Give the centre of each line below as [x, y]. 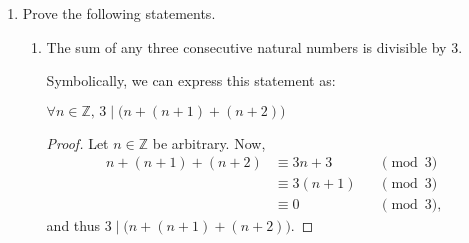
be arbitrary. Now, [209, 142]
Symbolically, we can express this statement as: [191, 80]
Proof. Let [77, 142]
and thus [73, 225]
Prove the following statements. [119, 13]
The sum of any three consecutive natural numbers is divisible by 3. [254, 46]
